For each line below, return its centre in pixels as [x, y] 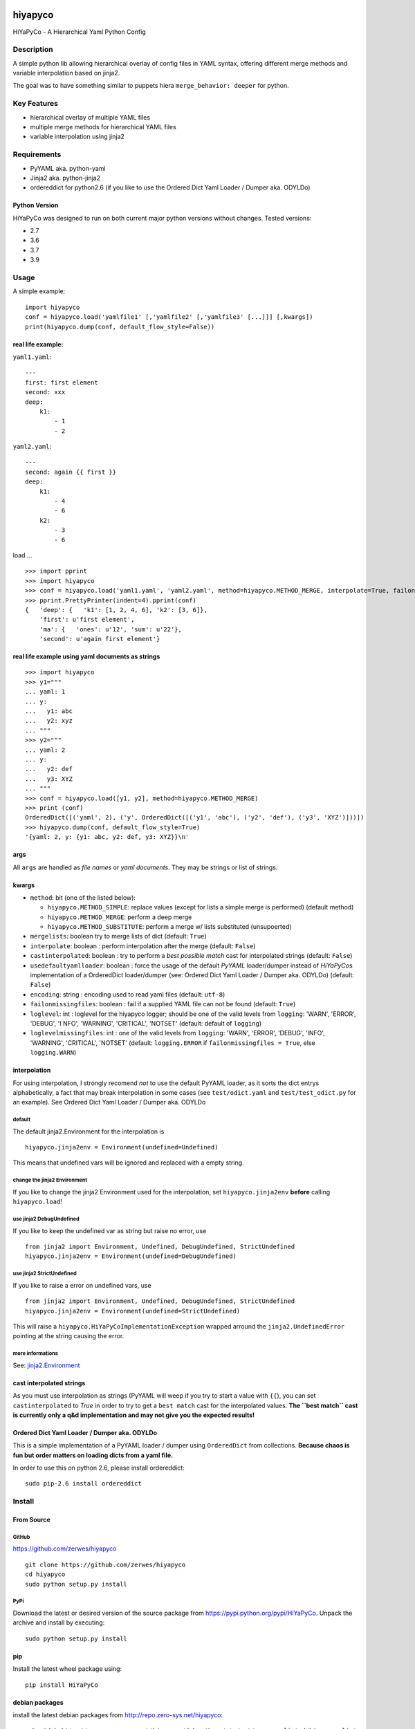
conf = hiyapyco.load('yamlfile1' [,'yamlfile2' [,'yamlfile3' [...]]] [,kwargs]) [169, 317]
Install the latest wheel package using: [67, 1669]
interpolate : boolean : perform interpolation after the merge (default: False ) [143, 946]
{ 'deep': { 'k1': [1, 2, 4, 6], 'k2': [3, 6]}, [116, 610]
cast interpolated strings [49, 1383]
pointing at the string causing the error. [68, 1336]
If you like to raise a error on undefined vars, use [82, 1285]
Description [33, 50]
